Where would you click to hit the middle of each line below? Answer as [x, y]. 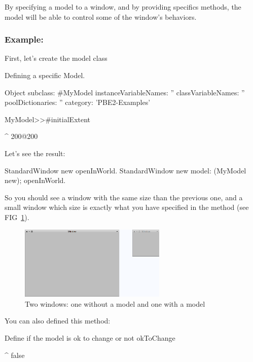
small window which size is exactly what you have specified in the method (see [127, 207]
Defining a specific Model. [45, 75]
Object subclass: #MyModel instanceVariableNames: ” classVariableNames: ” [125, 92]
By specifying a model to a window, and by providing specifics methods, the [123, 7]
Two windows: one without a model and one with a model [115, 303]
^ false [15, 355]
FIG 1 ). [17, 217]
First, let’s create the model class [56, 58]
